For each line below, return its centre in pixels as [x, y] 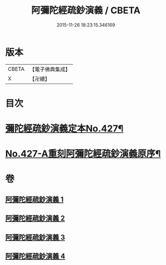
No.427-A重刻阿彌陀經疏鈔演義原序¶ [83, 154]
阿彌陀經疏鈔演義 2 [35, 218]
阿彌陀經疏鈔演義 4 [35, 256]
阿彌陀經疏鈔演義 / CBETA [86, 10]
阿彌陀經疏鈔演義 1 [34, 199]
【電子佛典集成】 [50, 69]
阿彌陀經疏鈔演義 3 [35, 237]
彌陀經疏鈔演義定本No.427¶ [64, 129]
